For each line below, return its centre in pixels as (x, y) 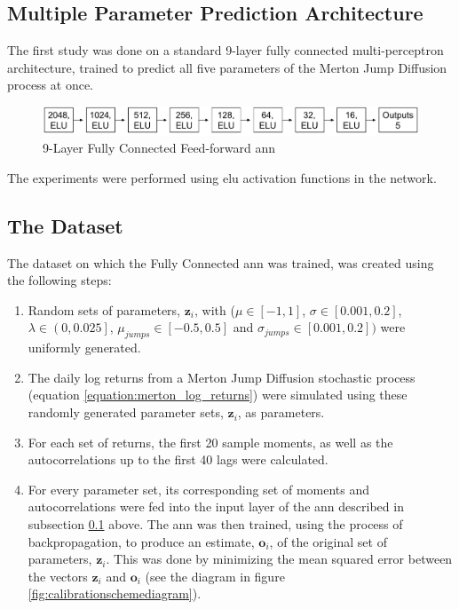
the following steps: (59, 280)
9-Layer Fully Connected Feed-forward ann (159, 148)
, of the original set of (328, 541)
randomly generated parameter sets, (126, 412)
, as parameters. (281, 412)
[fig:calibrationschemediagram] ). (115, 593)
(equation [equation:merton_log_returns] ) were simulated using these (218, 395)
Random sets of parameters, (104, 309)
